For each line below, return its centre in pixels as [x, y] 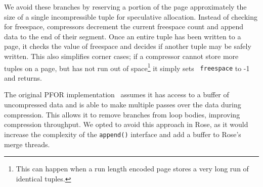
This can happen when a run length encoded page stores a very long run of [132, 169]
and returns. [23, 77]
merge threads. [27, 144]
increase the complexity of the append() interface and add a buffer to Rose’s [123, 134]
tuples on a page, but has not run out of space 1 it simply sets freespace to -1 [127, 67]
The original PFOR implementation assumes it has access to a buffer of [117, 95]
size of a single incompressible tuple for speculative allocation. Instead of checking [131, 16]
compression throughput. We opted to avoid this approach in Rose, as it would [126, 124]
